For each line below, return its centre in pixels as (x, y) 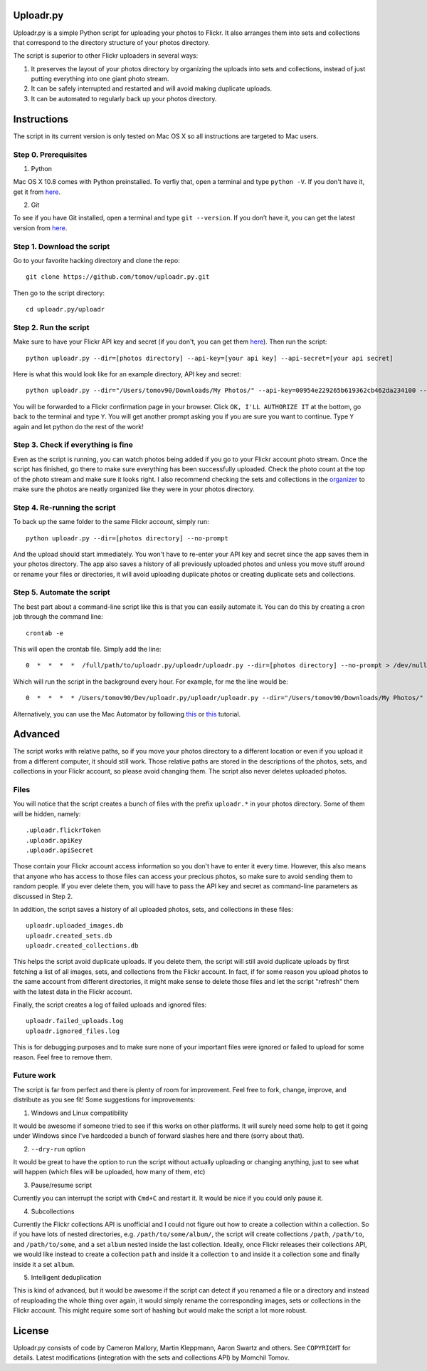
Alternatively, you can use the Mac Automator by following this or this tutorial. (127, 714)
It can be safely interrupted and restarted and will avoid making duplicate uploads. (152, 88)
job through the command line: (58, 617)
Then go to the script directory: (59, 293)
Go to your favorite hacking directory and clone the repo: (97, 261)
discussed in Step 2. (43, 896)
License (31, 1331)
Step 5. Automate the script (62, 592)
